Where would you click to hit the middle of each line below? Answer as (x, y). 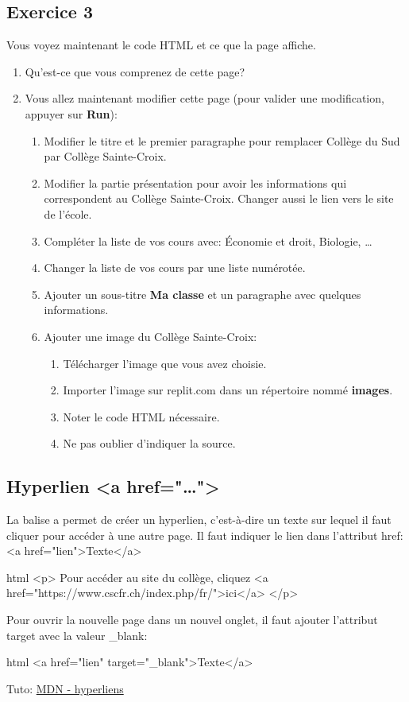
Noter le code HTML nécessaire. (141, 416)
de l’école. (68, 213)
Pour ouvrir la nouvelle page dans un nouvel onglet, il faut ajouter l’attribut (192, 620)
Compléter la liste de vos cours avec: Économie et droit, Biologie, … (208, 240)
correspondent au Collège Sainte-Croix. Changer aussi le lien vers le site (219, 198)
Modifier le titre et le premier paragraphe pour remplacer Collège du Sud (222, 140)
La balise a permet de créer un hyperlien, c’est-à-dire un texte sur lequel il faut (199, 520)
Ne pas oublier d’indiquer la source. (149, 443)
